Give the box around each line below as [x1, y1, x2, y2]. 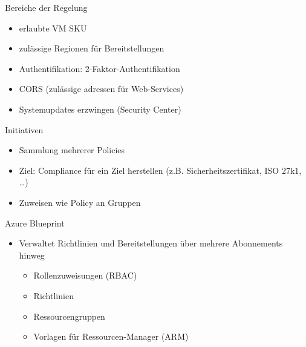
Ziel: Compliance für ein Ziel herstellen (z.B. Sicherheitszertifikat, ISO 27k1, [19, 164, 302, 176]
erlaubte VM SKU [19, 21, 87, 34]
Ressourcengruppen [33, 309, 105, 322]
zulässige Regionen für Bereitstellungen [19, 42, 164, 55]
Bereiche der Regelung [5, 1, 88, 13]
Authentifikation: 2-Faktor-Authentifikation [19, 62, 180, 74]
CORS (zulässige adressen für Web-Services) [19, 82, 184, 95]
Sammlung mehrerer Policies [19, 144, 125, 156]
